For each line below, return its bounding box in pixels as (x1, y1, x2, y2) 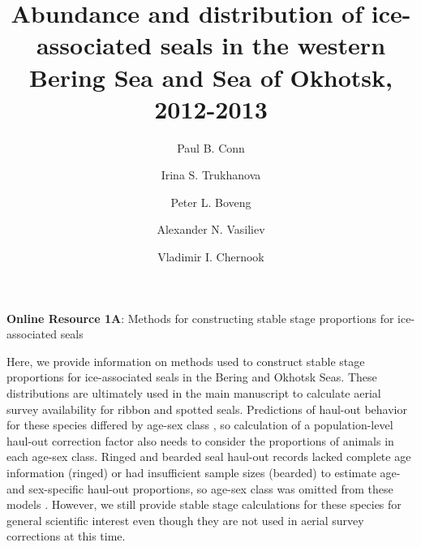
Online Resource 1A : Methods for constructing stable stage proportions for (6, 309, 394, 326)
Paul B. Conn (177, 139, 245, 156)
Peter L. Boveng (170, 193, 251, 210)
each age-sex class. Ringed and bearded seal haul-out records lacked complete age (6, 448, 411, 465)
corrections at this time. (6, 528, 126, 545)
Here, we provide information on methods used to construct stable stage (6, 352, 365, 369)
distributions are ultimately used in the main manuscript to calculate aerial (6, 385, 381, 402)
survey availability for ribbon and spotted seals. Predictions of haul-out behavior (6, 400, 407, 417)
